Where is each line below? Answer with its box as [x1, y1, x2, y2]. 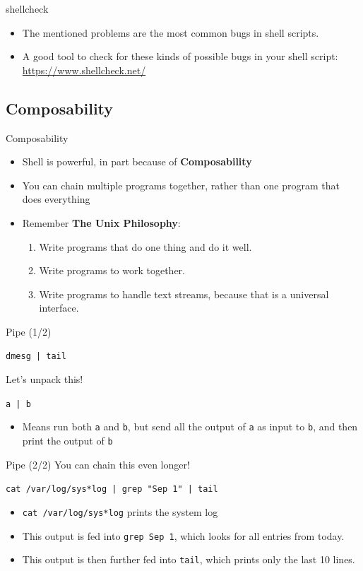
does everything [22, 192, 90, 206]
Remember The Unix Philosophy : [22, 215, 181, 230]
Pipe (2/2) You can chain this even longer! [6, 457, 190, 471]
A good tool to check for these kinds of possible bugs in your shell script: [22, 49, 338, 64]
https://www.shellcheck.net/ [22, 62, 146, 77]
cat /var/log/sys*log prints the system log [22, 504, 218, 519]
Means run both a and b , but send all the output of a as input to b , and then [22, 419, 358, 434]
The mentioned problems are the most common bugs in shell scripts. [22, 25, 319, 40]
